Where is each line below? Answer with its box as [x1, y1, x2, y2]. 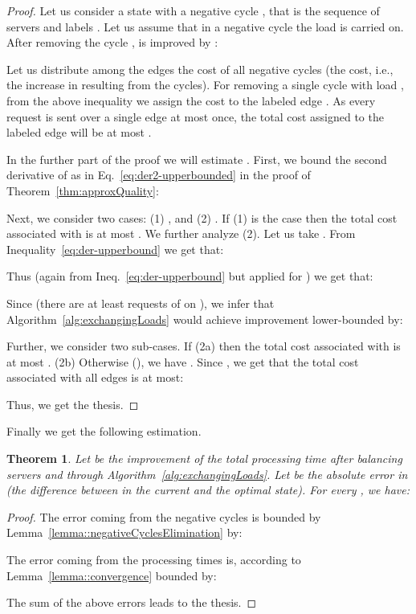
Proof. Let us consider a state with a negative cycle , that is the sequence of [6, 2, 380, 18]
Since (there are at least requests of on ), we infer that [6, 294, 275, 311]
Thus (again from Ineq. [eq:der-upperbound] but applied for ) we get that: [6, 268, 373, 284]
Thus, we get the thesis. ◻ [6, 395, 139, 412]
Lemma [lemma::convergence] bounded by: [6, 567, 217, 583]
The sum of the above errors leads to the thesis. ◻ [6, 594, 257, 611]
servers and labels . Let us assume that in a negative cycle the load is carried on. [6, 18, 404, 35]
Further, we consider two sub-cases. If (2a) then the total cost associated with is [6, 338, 401, 354]
